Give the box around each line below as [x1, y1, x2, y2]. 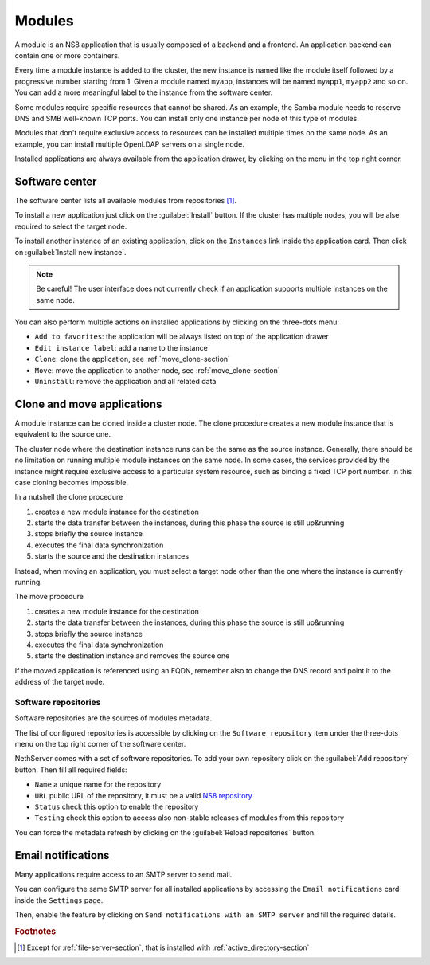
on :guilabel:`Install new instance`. [14, 247, 127, 257]
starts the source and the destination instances [34, 551, 190, 561]
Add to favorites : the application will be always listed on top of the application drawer [34, 331, 330, 342]
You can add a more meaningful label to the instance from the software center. [14, 88, 273, 97]
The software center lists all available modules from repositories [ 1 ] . [14, 195, 237, 205]
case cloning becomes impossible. [14, 477, 129, 487]
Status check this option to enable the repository [34, 802, 199, 812]
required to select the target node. [14, 222, 127, 231]
